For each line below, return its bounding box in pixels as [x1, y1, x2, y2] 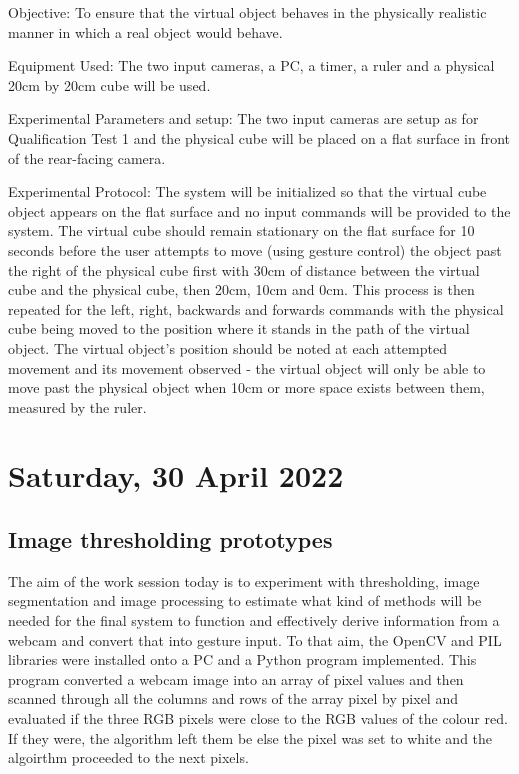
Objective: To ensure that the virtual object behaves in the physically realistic [8, 2, 487, 22]
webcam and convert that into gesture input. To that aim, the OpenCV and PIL [8, 629, 502, 650]
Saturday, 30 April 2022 [8, 455, 344, 496]
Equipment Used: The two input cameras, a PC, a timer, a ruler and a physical [8, 55, 495, 76]
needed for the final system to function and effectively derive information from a [8, 610, 500, 631]
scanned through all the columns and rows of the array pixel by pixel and [8, 688, 458, 709]
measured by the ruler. [8, 396, 147, 417]
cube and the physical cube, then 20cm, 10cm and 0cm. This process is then [8, 279, 475, 300]
